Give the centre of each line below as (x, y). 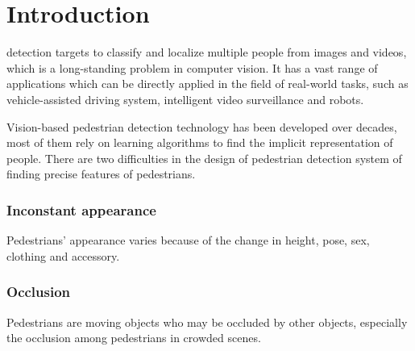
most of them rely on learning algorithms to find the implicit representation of (200, 142)
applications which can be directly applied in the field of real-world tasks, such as (207, 84)
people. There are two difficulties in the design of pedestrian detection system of (204, 158)
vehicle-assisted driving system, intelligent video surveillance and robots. (185, 99)
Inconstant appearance (81, 209)
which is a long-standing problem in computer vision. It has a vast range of (192, 67)
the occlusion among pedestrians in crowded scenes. (134, 338)
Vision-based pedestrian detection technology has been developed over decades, (202, 126)
